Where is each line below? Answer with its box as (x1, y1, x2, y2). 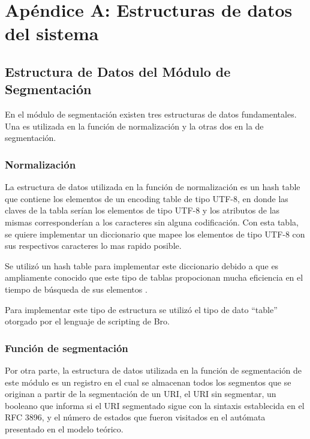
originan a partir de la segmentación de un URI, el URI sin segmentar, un (5, 387, 276, 400)
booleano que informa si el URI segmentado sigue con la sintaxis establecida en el (5, 399, 305, 411)
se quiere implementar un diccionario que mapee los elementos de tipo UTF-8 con (5, 227, 305, 240)
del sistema (5, 21, 99, 46)
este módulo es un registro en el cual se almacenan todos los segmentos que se (5, 375, 291, 388)
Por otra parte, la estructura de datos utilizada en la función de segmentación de (5, 363, 302, 376)
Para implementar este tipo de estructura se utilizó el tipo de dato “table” (5, 303, 278, 315)
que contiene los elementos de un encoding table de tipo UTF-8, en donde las (5, 192, 288, 205)
